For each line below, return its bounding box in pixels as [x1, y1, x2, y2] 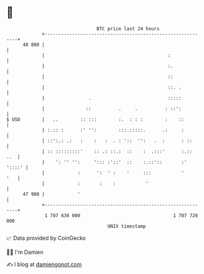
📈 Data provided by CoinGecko [6, 234, 86, 242]
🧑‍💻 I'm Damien [6, 248, 44, 256]
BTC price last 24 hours [97, 26, 160, 32]
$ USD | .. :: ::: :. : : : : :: [6, 116, 184, 123]
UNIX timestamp [107, 223, 147, 229]
